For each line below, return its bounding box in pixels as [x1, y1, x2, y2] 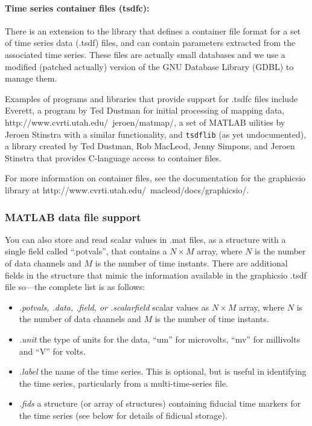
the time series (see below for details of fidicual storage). [19, 408, 228, 421]
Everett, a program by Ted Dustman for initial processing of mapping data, [5, 104, 285, 117]
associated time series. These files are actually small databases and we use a [5, 48, 285, 60]
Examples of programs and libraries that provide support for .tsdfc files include [5, 92, 298, 105]
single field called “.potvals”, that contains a [5, 245, 167, 257]
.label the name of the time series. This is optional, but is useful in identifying [19, 365, 307, 378]
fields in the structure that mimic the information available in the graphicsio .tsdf [5, 268, 307, 281]
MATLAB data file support [5, 209, 141, 224]
